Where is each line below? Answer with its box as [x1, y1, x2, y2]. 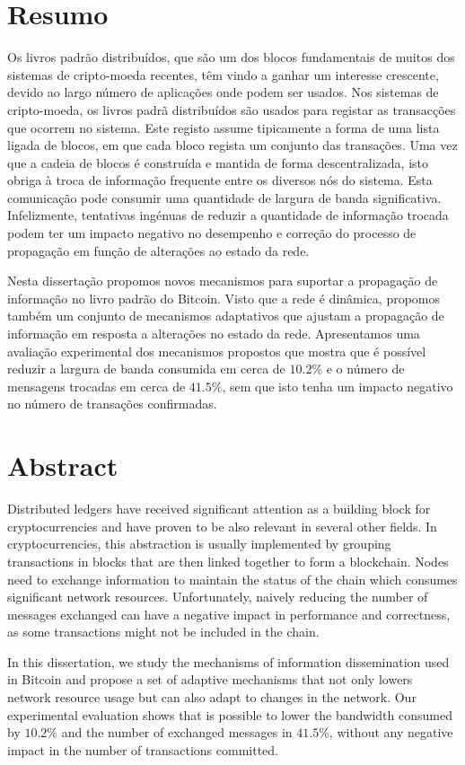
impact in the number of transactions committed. [7, 740, 279, 759]
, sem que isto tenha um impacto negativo [222, 376, 453, 395]
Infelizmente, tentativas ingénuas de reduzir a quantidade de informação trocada [7, 206, 449, 224]
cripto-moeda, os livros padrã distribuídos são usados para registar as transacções [7, 100, 456, 119]
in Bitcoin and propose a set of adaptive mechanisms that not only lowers [7, 670, 413, 689]
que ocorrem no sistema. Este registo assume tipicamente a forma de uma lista [7, 118, 440, 136]
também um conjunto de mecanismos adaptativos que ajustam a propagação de [7, 306, 444, 325]
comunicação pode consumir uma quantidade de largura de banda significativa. [7, 188, 442, 207]
